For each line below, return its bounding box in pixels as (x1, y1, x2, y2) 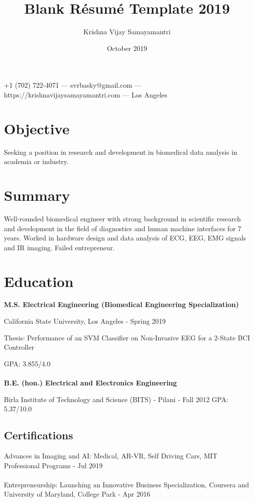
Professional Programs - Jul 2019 (4, 460, 103, 470)
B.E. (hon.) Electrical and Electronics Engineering (4, 378, 177, 387)
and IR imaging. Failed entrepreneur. (4, 242, 115, 252)
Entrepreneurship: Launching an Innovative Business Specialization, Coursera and (4, 479, 249, 489)
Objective (4, 118, 70, 138)
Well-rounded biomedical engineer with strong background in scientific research (4, 213, 241, 223)
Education (4, 271, 74, 291)
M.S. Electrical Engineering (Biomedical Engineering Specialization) (4, 299, 239, 310)
